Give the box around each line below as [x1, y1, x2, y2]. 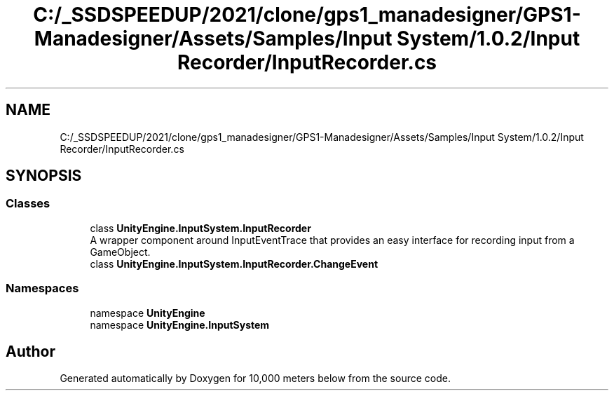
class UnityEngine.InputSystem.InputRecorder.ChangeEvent [90, 257, 378, 270]
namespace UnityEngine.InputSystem [90, 318, 270, 331]
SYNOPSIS [6, 167, 82, 185]
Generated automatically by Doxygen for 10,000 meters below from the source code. [60, 372, 451, 385]
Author [6, 342, 55, 360]
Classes [6, 196, 50, 211]
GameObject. [90, 245, 151, 258]
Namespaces [6, 281, 79, 296]
